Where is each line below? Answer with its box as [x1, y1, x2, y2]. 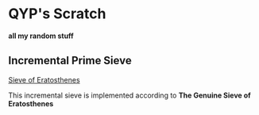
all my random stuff [8, 31, 74, 40]
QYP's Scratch [8, 5, 106, 23]
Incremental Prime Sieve [8, 54, 133, 67]
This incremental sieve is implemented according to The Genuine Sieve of [8, 90, 252, 100]
